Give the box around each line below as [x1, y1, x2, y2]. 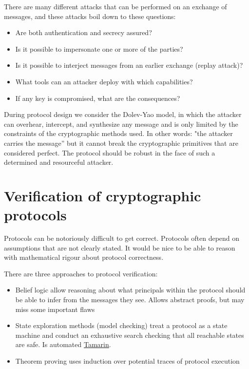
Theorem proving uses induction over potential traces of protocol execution [15, 355, 240, 366]
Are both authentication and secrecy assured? [15, 27, 152, 38]
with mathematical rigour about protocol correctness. [4, 252, 164, 262]
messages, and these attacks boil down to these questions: [4, 11, 176, 21]
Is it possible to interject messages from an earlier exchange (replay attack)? [15, 60, 243, 70]
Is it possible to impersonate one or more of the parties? [15, 43, 183, 54]
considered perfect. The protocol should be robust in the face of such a [4, 147, 215, 157]
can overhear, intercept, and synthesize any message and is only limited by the [4, 118, 238, 129]
